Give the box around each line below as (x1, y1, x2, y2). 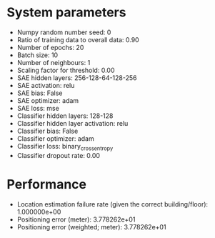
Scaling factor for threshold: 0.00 (16, 66, 115, 74)
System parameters (6, 4, 126, 21)
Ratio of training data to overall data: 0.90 (16, 35, 140, 44)
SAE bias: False (16, 89, 63, 97)
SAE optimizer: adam (16, 96, 79, 104)
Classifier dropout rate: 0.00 (16, 151, 101, 159)
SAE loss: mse (16, 104, 60, 112)
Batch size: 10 (16, 51, 59, 59)
